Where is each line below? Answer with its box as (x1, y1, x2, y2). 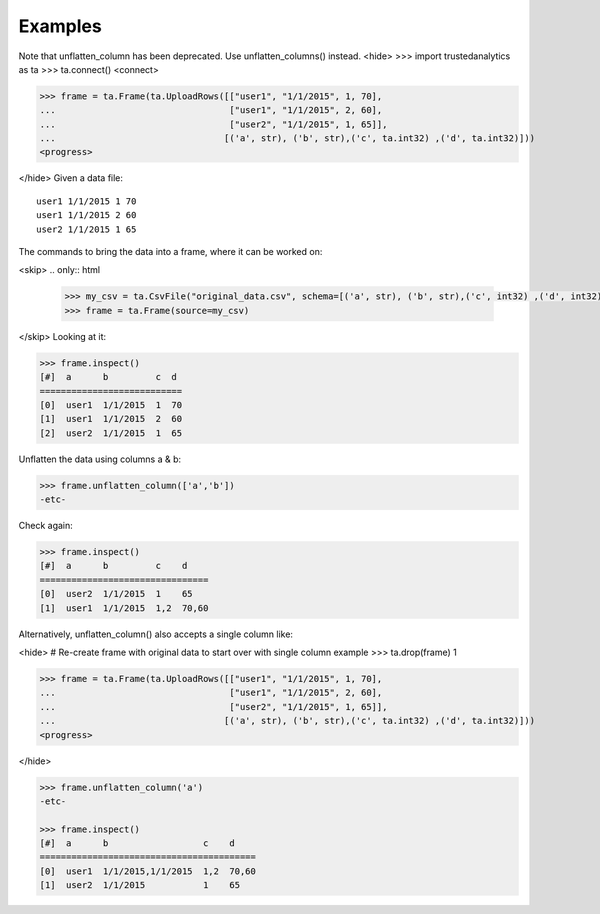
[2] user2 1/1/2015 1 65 (39, 427, 183, 439)
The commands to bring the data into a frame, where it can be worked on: (18, 246, 323, 258)
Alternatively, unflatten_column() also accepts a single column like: (18, 628, 294, 640)
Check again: (18, 520, 74, 532)
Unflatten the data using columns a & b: (18, 453, 182, 465)
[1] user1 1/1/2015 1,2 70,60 (39, 602, 209, 614)
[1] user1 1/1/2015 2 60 (39, 413, 183, 425)
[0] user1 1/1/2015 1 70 (39, 399, 183, 410)
